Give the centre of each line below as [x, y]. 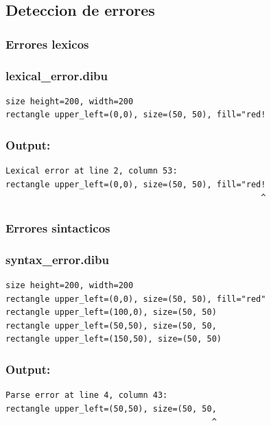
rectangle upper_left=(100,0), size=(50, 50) [111, 312]
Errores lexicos [47, 44]
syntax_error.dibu [57, 259]
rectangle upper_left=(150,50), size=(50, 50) [114, 339]
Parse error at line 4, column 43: [87, 395]
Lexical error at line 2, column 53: [92, 171]
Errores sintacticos [58, 227]
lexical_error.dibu [57, 75]
